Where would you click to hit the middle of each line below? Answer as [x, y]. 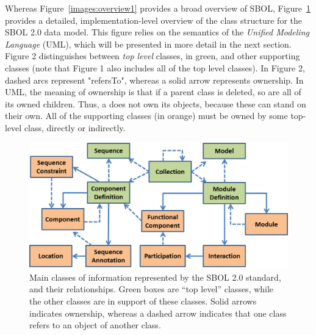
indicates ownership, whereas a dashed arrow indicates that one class [158, 313]
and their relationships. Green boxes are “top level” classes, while [152, 289]
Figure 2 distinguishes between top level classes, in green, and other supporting [153, 56]
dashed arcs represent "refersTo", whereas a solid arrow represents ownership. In [154, 80]
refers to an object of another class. [95, 325]
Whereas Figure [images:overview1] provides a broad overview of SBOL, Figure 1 [158, 8]
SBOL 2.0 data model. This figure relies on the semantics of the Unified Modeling [157, 32]
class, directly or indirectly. [75, 127]
